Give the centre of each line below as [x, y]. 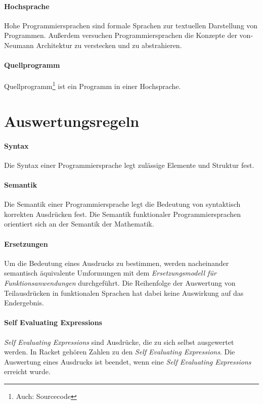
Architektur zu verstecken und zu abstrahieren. [109, 45]
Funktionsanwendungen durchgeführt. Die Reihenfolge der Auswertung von [120, 282]
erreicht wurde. [27, 371]
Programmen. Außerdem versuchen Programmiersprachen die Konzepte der [121, 35]
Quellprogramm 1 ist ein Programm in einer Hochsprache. [93, 85]
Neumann [19, 45]
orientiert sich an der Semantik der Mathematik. [79, 224]
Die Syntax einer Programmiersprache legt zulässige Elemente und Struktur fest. [129, 165]
